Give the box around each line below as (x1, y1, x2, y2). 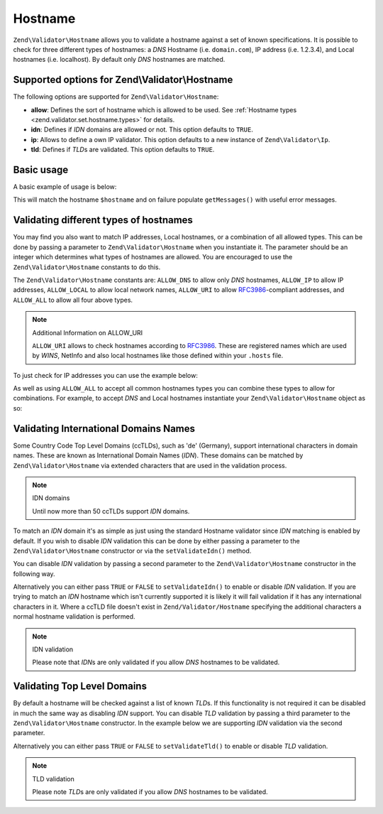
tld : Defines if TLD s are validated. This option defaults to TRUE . (30, 146, 215, 154)
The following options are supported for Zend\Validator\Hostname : (13, 92, 219, 101)
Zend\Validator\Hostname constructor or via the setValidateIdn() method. (13, 546, 252, 555)
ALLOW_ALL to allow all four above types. (13, 295, 133, 304)
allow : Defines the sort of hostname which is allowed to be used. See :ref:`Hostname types (30, 105, 297, 114)
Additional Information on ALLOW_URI (32, 328, 143, 337)
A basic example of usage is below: (13, 183, 117, 191)
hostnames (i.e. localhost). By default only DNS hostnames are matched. (13, 55, 226, 64)
